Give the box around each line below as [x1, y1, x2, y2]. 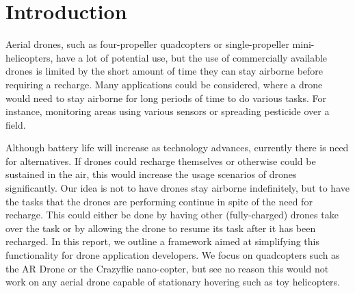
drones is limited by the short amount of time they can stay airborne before [5, 64, 324, 78]
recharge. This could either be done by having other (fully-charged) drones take [5, 207, 339, 222]
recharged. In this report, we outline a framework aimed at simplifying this [5, 234, 319, 249]
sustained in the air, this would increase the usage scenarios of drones [5, 167, 297, 181]
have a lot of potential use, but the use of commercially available [56, 50, 328, 64]
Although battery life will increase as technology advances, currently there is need [5, 140, 349, 155]
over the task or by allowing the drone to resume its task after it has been [5, 220, 316, 235]
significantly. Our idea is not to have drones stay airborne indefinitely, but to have [5, 181, 350, 195]
